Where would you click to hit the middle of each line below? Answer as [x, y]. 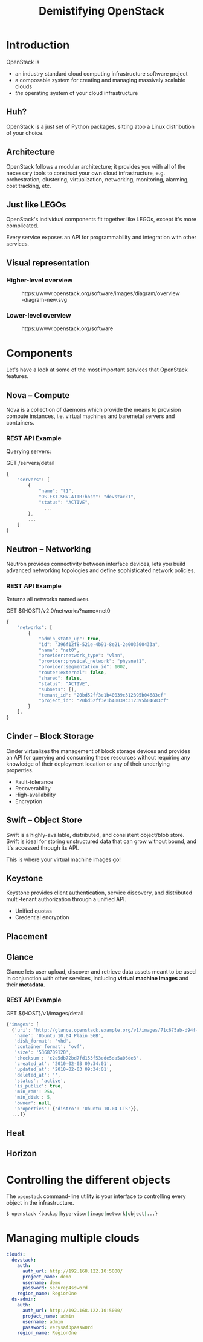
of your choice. [25, 133]
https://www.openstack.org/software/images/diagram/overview [101, 293]
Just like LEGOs [36, 205]
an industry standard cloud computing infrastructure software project [101, 73]
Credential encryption [42, 917]
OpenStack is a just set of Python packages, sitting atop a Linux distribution [100, 126]
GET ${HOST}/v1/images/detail [45, 1013]
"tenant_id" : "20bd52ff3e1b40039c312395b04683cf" [102, 695]
